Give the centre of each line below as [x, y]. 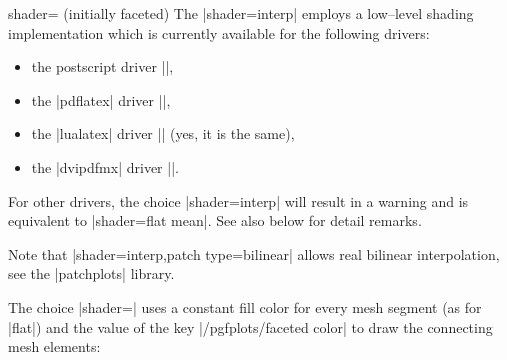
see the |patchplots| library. [91, 273]
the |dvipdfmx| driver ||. [105, 166]
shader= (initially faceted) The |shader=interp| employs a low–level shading [241, 13]
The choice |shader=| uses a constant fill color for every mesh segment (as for [245, 306]
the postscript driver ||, [102, 66]
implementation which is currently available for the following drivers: [219, 32]
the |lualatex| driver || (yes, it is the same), [163, 133]
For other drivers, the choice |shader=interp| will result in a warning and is [238, 200]
